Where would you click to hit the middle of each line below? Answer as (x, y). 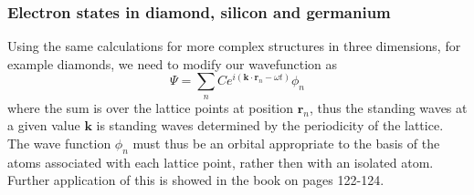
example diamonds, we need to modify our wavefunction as (173, 63)
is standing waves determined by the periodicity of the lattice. (270, 125)
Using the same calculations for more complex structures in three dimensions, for (234, 46)
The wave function (59, 144)
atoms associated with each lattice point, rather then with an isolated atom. (221, 162)
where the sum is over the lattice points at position (151, 107)
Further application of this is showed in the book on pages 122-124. (196, 180)
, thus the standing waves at (389, 107)
